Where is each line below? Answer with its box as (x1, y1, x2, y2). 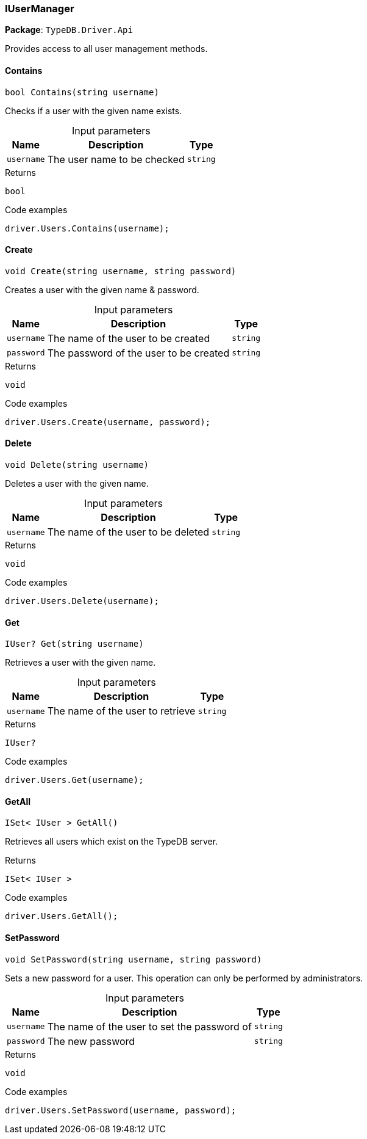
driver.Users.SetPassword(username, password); (5, 1105, 237, 1115)
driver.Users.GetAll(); (5, 911, 118, 922)
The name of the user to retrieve (47, 705, 196, 718)
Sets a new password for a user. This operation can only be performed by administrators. (5, 972, 363, 983)
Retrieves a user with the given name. (5, 657, 156, 668)
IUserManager (5, 2, 74, 15)
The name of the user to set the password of (47, 1020, 252, 1033)
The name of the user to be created (47, 332, 210, 344)
